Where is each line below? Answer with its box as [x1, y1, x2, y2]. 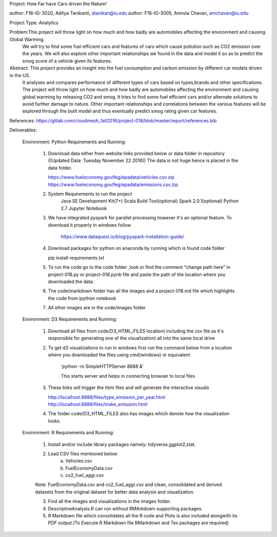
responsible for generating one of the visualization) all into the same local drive [48, 335, 215, 341]
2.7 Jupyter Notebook [61, 205, 107, 211]
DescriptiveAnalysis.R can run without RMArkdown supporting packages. [48, 505, 203, 511]
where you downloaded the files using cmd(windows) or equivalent [48, 352, 190, 358]
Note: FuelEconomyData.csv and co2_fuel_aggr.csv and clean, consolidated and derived [35, 482, 223, 488]
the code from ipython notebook [48, 295, 116, 301]
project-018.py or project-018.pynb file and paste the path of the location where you [48, 271, 226, 277]
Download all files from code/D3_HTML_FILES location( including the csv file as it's [48, 328, 224, 334]
